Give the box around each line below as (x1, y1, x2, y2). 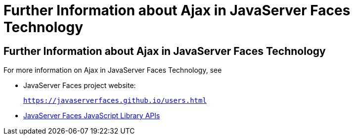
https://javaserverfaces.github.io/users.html (23, 96, 207, 105)
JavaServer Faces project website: (23, 81, 136, 90)
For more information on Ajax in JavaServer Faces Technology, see (3, 66, 222, 75)
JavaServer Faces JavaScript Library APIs (23, 111, 160, 120)
